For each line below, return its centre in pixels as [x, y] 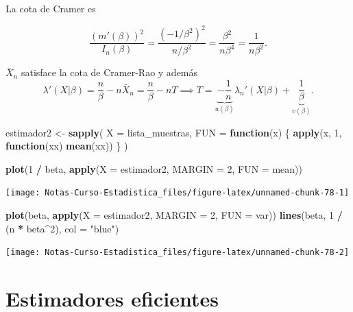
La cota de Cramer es [51, 8]
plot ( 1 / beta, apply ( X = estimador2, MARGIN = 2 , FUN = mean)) [154, 168]
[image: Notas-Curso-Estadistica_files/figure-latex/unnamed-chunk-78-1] [178, 193]
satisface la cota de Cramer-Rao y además [109, 72]
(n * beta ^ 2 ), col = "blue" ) [62, 228]
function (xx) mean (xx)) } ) [67, 146]
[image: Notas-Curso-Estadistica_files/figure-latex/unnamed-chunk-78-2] [178, 253]
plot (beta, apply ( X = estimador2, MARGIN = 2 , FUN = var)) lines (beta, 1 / [174, 215]
